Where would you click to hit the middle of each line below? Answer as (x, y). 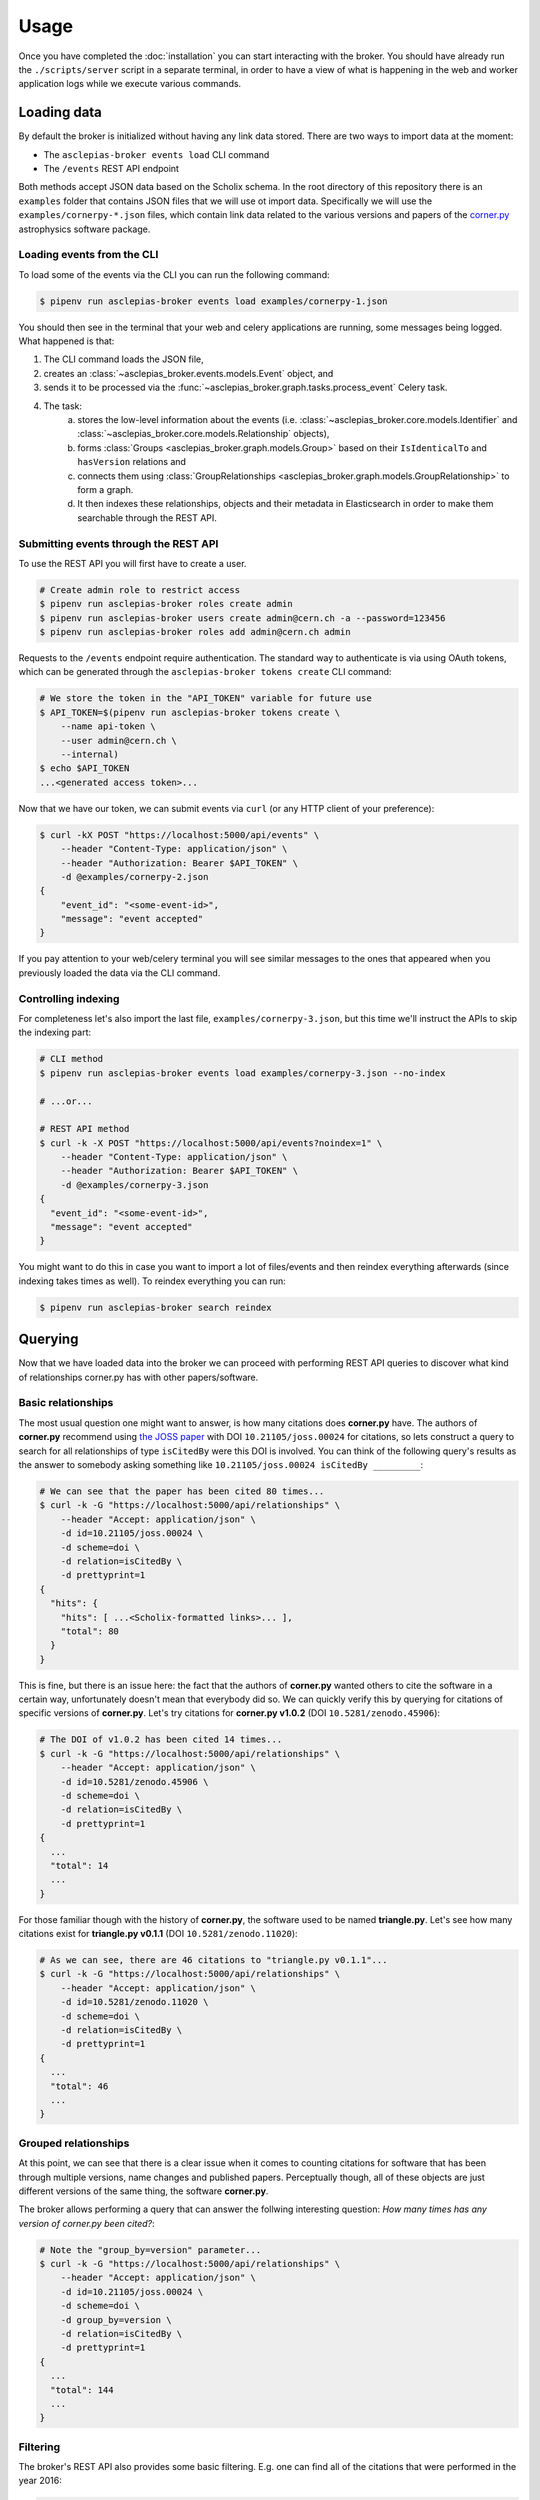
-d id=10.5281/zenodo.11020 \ (134, 2002)
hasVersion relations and (132, 462)
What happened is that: (66, 341)
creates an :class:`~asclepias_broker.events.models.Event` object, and (188, 373)
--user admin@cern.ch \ (118, 740)
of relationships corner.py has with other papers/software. (138, 1377)
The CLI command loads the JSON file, (123, 359)
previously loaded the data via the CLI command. (119, 972)
